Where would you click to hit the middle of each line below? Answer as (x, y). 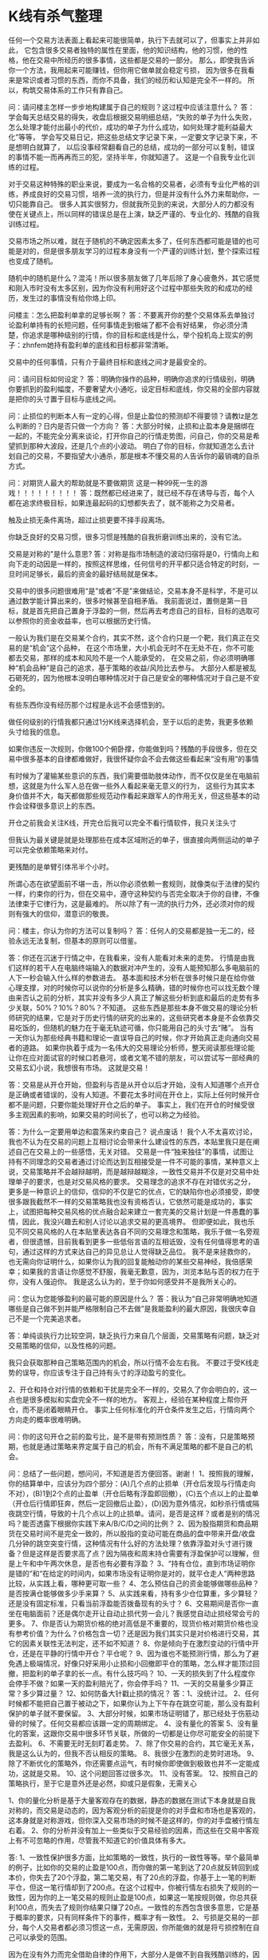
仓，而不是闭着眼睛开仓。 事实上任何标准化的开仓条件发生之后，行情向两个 (132, 1409)
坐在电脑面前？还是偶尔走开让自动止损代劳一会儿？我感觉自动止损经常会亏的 (134, 1613)
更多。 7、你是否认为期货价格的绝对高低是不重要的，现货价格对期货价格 (126, 1623)
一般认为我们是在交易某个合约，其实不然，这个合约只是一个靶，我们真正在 (130, 637)
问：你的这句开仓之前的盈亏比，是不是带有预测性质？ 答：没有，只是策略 (128, 1436)
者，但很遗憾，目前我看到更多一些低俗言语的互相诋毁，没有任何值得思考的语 (134, 1241)
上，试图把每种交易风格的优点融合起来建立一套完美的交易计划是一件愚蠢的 (130, 1212)
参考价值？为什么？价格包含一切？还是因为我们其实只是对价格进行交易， (134, 1633)
